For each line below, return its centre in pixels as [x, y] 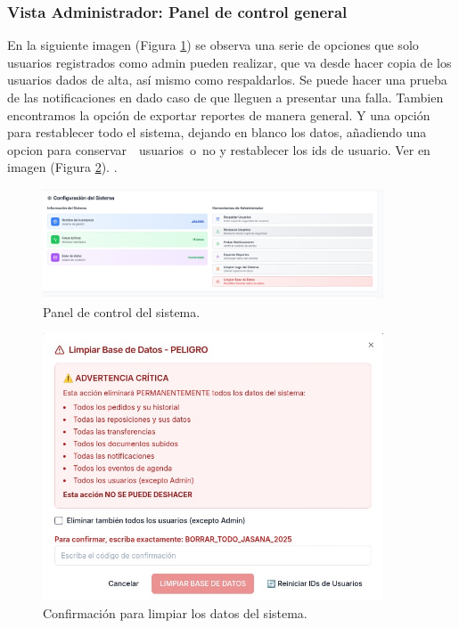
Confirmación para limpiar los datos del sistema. [175, 612]
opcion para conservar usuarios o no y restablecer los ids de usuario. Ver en [219, 149]
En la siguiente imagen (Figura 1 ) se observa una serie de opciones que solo [213, 45]
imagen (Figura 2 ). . [62, 167]
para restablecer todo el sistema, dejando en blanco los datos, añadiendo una [217, 132]
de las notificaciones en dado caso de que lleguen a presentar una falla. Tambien [225, 97]
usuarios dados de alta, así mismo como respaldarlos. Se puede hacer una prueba [227, 80]
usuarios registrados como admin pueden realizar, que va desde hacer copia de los [229, 62]
